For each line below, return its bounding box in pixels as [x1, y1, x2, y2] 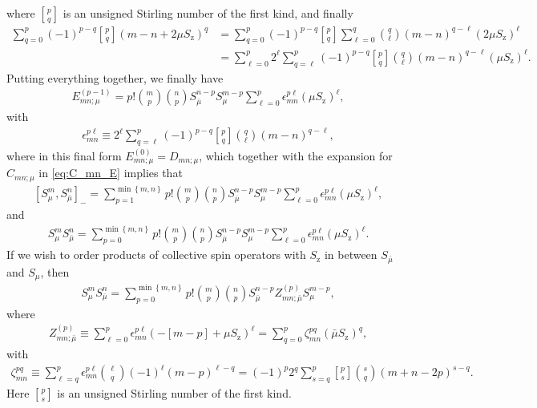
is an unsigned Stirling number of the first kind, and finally [63, 5, 353, 21]
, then [40, 263, 70, 280]
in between [324, 246, 378, 263]
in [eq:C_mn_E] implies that [38, 164, 183, 181]
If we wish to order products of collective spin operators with [6, 246, 306, 263]
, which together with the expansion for [199, 147, 393, 164]
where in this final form [6, 147, 122, 164]
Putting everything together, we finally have [6, 69, 224, 86]
